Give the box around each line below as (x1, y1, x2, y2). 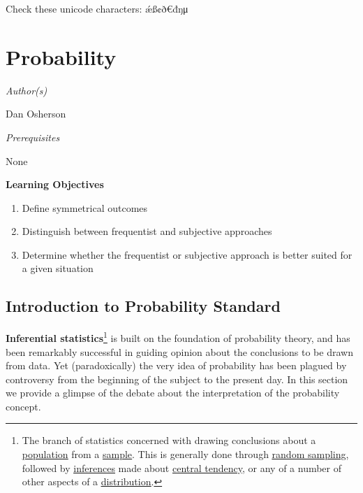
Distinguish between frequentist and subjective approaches (22, 224, 272, 238)
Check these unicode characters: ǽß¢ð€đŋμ (6, 1, 188, 15)
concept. (6, 399, 41, 413)
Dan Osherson (6, 106, 66, 121)
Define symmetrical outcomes (22, 200, 148, 215)
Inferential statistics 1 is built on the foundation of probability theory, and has (6, 329, 350, 345)
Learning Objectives (6, 177, 104, 192)
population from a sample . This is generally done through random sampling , (22, 447, 349, 462)
